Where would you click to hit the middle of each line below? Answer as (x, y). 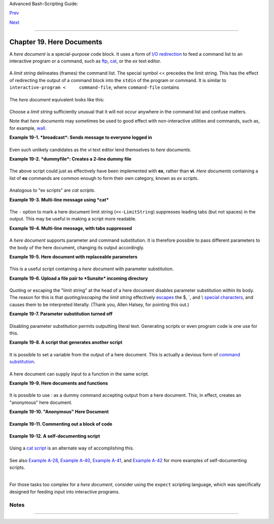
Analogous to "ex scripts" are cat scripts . (53, 191)
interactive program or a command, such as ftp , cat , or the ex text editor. (85, 61)
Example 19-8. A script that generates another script (66, 343)
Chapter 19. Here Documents (56, 42)
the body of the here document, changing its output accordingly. (77, 247)
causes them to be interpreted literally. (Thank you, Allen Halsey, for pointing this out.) (99, 305)
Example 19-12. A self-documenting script (55, 436)
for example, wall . (28, 128)
